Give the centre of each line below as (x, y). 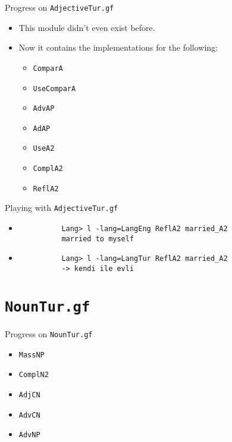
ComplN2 (34, 375)
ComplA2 (48, 169)
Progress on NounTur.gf (49, 333)
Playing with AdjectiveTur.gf (62, 208)
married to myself (98, 239)
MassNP (32, 355)
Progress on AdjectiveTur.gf (59, 7)
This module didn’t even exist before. (87, 27)
